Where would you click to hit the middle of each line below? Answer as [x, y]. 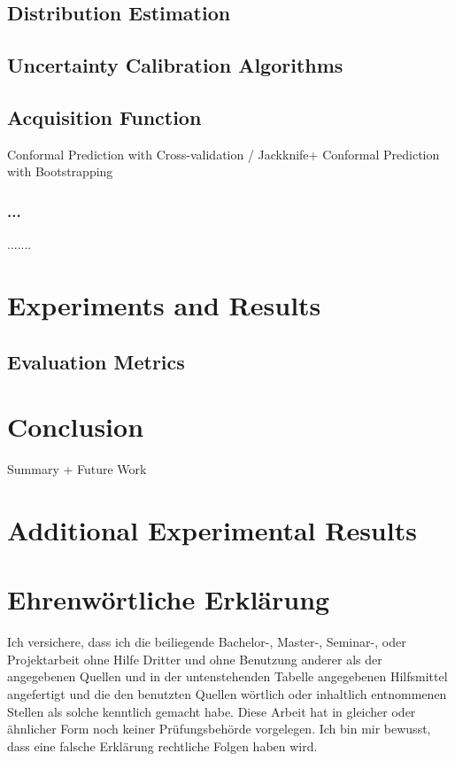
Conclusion [76, 427]
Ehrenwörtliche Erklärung [169, 599]
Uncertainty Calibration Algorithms [175, 65]
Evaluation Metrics [96, 361]
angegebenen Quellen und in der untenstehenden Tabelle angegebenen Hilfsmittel [227, 676]
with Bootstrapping [60, 171]
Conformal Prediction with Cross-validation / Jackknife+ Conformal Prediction [224, 154]
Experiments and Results [164, 304]
